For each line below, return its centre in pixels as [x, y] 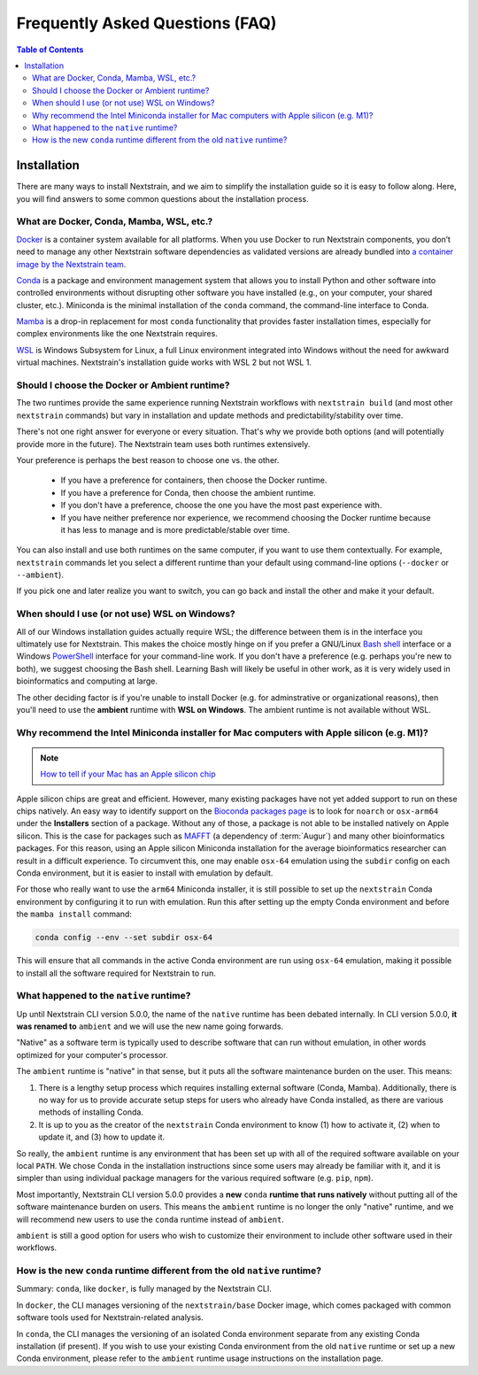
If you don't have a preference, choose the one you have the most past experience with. [221, 506]
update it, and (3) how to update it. [102, 1137]
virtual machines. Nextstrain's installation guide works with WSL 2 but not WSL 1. [164, 362]
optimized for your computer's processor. [92, 1054]
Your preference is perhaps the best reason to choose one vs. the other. [148, 460]
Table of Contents [50, 50]
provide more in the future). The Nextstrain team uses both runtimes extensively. [163, 444]
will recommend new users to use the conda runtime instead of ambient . [150, 1219]
